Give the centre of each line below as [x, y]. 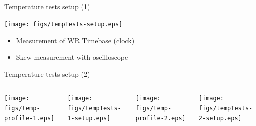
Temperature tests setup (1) [47, 7]
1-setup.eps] [89, 118]
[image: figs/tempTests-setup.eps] [63, 24]
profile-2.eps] [161, 118]
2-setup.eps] [220, 118]
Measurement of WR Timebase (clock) [75, 40]
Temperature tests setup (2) [47, 74]
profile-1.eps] [29, 118]
